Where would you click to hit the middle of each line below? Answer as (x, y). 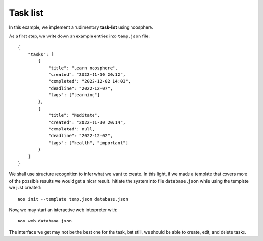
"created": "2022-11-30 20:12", (87, 74)
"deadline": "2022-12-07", (81, 88)
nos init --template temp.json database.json (73, 199)
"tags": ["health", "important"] (88, 143)
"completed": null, (72, 129)
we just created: (25, 188)
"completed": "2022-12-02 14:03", (90, 81)
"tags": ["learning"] (74, 95)
